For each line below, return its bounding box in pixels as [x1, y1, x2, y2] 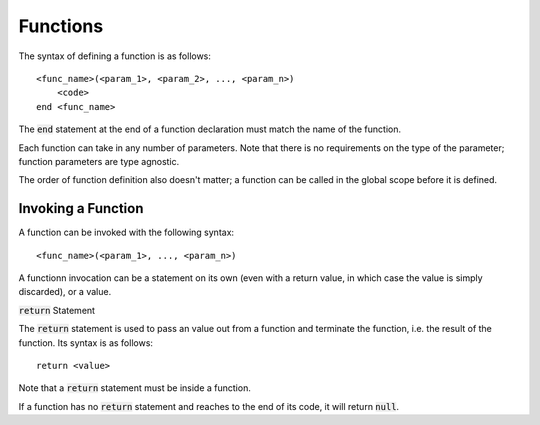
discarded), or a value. [18, 286, 112, 298]
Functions [18, 15, 104, 37]
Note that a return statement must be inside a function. [18, 382, 252, 394]
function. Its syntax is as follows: [18, 336, 154, 349]
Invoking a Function [18, 200, 144, 217]
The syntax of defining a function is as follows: [18, 50, 212, 62]
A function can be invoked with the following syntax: [18, 226, 235, 239]
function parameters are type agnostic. [18, 155, 180, 167]
